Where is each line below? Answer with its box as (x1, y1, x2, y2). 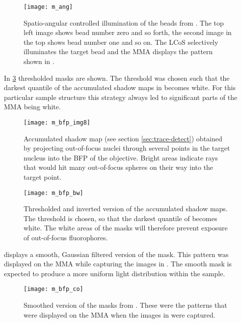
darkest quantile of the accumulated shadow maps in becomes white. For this (4, 82, 236, 93)
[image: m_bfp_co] (24, 286, 83, 293)
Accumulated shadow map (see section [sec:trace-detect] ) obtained (24, 133, 222, 143)
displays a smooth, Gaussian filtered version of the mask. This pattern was (4, 249, 229, 259)
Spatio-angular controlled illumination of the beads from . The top (24, 17, 224, 28)
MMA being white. (4, 101, 61, 112)
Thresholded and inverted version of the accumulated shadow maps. (24, 203, 228, 214)
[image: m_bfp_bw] (24, 189, 83, 196)
